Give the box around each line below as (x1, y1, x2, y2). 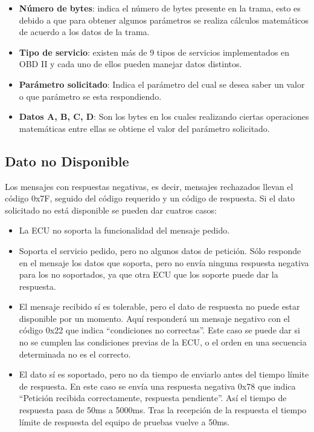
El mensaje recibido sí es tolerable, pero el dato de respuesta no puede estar (19, 300, 300, 313)
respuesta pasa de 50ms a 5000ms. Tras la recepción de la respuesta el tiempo (19, 404, 307, 416)
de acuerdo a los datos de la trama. (19, 25, 150, 38)
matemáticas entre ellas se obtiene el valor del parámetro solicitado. (19, 122, 270, 134)
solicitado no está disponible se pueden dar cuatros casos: (5, 203, 217, 216)
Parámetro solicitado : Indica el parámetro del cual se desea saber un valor (19, 77, 305, 90)
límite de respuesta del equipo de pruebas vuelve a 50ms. (19, 415, 230, 428)
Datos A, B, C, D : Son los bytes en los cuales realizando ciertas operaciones (19, 110, 309, 123)
